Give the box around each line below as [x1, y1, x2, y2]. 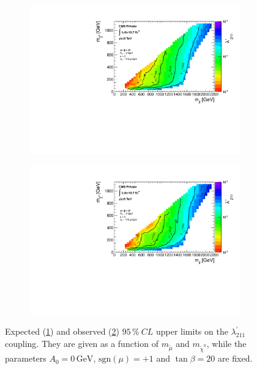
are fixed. [217, 352, 253, 365]
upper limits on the [155, 325, 228, 338]
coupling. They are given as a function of [5, 337, 158, 349]
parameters [5, 352, 47, 365]
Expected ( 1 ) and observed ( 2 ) [5, 325, 119, 338]
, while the [206, 337, 247, 349]
